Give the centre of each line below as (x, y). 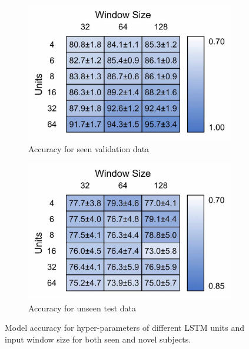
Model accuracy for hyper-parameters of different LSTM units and (124, 328)
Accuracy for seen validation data (89, 149)
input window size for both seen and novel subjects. (98, 339)
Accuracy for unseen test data (82, 308)
